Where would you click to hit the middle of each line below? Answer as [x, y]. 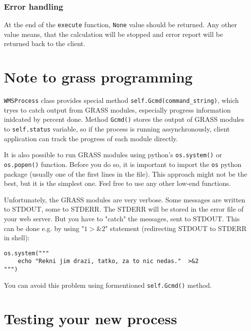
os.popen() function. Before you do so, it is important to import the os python [123, 164]
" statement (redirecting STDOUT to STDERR [176, 228]
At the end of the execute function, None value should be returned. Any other [120, 25]
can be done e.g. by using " [44, 228]
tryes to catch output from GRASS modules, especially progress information [117, 109]
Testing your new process [91, 318]
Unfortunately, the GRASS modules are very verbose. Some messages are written [125, 199]
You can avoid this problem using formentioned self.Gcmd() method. [108, 285]
